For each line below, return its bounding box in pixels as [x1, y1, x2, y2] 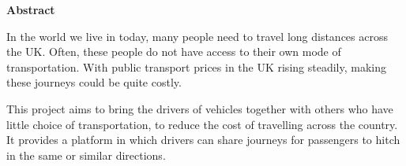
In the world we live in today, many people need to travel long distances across [6, 28, 388, 44]
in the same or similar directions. [6, 146, 166, 163]
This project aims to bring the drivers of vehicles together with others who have [6, 100, 393, 116]
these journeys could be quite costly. [6, 74, 182, 90]
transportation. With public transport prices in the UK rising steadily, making [6, 58, 386, 75]
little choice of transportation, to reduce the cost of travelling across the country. [6, 116, 398, 132]
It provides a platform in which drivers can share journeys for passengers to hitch [6, 131, 400, 148]
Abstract [6, 2, 55, 17]
